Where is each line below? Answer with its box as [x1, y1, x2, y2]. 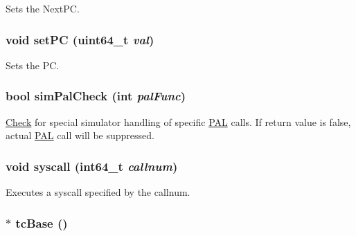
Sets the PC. [6, 57, 60, 72]
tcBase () [15, 214, 68, 231]
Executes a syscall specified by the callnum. [6, 185, 190, 199]
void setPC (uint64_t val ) [6, 30, 154, 48]
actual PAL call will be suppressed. [6, 128, 154, 143]
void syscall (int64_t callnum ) [6, 157, 178, 174]
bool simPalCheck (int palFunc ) [6, 87, 186, 105]
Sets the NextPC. [6, 1, 80, 15]
